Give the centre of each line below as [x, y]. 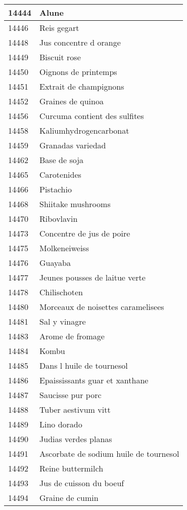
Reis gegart [59, 28]
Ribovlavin [59, 219]
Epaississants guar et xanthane [94, 380]
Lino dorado [61, 424]
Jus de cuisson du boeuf [82, 483]
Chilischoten [61, 292]
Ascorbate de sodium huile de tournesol [109, 454]
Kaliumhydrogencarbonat [84, 130]
